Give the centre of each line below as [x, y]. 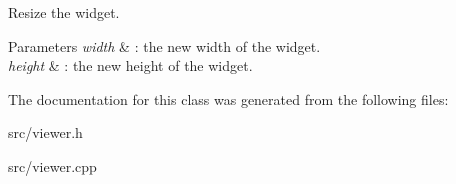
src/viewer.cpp [52, 165]
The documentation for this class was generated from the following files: [228, 98]
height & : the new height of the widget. [130, 65]
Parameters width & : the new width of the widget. [164, 45]
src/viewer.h [45, 132]
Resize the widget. [64, 12]
